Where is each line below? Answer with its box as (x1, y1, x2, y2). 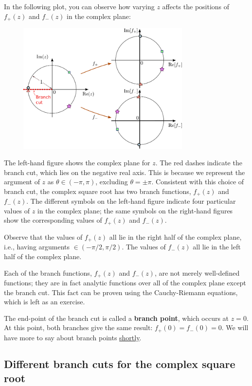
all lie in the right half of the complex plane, (109, 231, 242, 242)
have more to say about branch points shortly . (4, 332, 142, 342)
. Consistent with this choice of (151, 176, 244, 187)
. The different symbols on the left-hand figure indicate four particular (26, 196, 236, 206)
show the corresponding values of (4, 215, 102, 225)
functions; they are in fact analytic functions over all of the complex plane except (4, 278, 246, 288)
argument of (4, 176, 40, 187)
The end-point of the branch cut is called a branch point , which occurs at (4, 313, 229, 323)
